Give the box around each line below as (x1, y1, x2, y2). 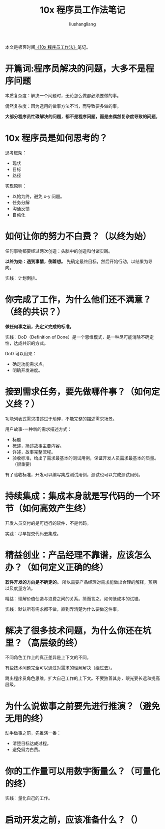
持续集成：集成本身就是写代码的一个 (5, 490, 152, 502)
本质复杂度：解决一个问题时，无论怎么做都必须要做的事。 (5, 92, 121, 98)
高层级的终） (31, 637, 83, 649)
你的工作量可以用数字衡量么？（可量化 (5, 766, 161, 777)
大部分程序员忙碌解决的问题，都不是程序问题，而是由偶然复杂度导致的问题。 (5, 114, 160, 119)
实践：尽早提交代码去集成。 (5, 530, 61, 536)
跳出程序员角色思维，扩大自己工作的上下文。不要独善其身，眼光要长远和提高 (5, 675, 160, 681)
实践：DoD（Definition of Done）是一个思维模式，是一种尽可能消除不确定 (5, 334, 154, 340)
